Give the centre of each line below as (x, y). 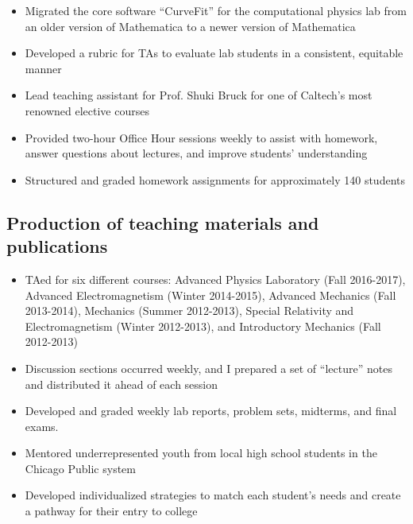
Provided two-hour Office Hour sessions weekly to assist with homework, (201, 137)
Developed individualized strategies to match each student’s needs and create (213, 495)
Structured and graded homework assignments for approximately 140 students (215, 179)
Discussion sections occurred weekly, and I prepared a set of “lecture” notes (208, 368)
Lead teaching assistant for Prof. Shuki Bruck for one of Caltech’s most (199, 95)
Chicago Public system (80, 468)
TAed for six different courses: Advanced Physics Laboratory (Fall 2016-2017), (215, 279)
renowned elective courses (87, 110)
